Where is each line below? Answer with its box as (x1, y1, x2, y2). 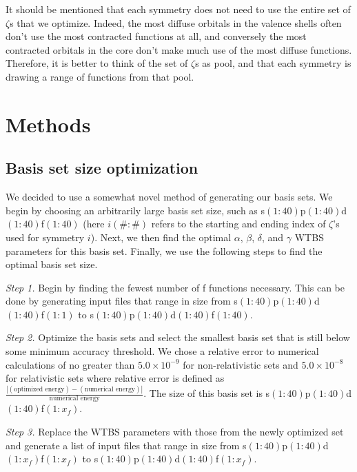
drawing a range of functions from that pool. (6, 69, 194, 83)
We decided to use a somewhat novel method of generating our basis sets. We (6, 189, 333, 204)
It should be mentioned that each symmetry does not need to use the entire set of (6, 2, 351, 16)
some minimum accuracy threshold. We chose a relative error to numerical (6, 344, 319, 358)
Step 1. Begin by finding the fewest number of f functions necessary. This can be (6, 280, 345, 294)
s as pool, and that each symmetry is (195, 56, 351, 70)
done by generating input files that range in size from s (6, 294, 238, 308)
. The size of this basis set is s (143, 386, 270, 400)
